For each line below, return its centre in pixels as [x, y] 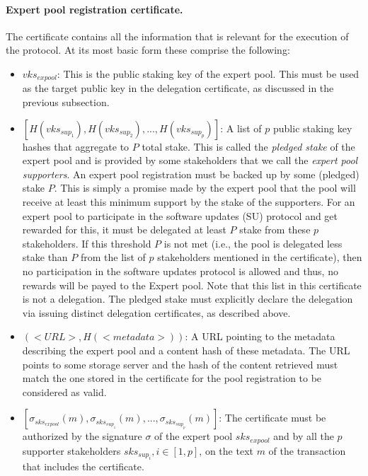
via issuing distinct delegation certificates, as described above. [156, 312]
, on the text [226, 450]
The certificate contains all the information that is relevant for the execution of [177, 36]
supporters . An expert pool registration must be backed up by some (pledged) [191, 174]
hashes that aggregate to [76, 146]
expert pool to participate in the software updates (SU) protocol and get [180, 215]
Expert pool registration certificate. [94, 9]
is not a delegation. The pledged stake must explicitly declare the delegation [188, 299]
